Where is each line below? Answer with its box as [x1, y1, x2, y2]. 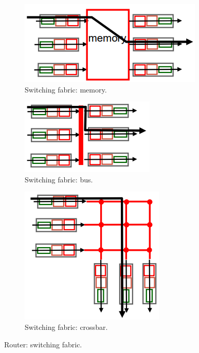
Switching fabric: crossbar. [25, 321, 108, 332]
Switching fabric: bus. [25, 174, 93, 184]
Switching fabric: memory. [25, 84, 107, 95]
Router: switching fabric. [4, 339, 82, 349]
